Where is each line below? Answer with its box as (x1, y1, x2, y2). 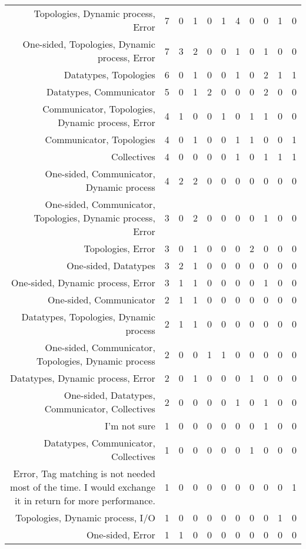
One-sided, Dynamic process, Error (11, 276, 155, 289)
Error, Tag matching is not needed (13, 467, 155, 480)
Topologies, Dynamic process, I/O (15, 511, 155, 524)
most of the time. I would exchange (10, 480, 155, 494)
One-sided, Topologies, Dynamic (22, 37, 155, 51)
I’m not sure (104, 419, 155, 432)
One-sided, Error (86, 528, 155, 541)
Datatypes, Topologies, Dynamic (21, 310, 155, 323)
